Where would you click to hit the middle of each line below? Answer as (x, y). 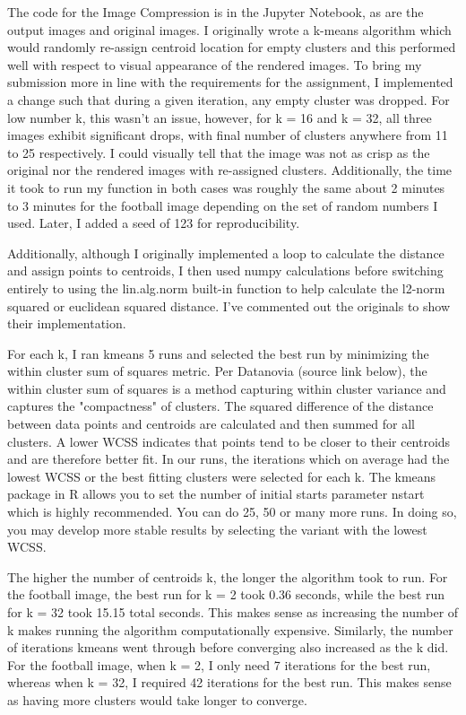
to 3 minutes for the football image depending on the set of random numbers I (223, 205)
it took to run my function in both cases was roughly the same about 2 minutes (226, 187)
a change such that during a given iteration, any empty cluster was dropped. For (229, 99)
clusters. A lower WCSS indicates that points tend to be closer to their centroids (229, 441)
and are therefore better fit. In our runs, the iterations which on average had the (229, 459)
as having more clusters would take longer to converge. (157, 699)
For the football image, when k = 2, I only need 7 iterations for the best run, (219, 664)
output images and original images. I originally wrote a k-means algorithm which (229, 29)
